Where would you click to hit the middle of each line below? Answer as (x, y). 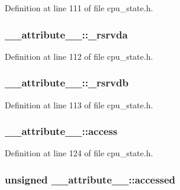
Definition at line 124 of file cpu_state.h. (79, 153)
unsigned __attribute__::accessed (90, 179)
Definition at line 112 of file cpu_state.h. (79, 56)
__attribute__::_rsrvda (66, 34)
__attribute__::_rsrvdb (67, 83)
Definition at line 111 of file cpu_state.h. (79, 8)
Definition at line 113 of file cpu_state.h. (79, 104)
